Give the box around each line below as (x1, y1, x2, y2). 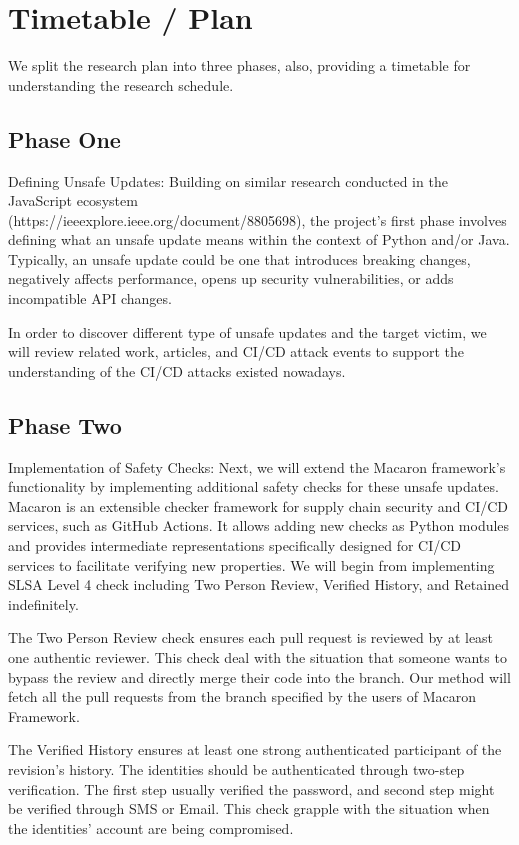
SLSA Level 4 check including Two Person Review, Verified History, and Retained (8, 574, 509, 595)
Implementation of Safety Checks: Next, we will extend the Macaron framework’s (8, 456, 506, 477)
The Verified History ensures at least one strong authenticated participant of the (8, 739, 502, 760)
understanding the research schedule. (8, 74, 234, 95)
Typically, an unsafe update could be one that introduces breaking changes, (8, 248, 471, 269)
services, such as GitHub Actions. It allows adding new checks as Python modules (8, 515, 510, 536)
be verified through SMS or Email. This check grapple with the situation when (8, 798, 490, 819)
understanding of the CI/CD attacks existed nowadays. (8, 360, 346, 381)
